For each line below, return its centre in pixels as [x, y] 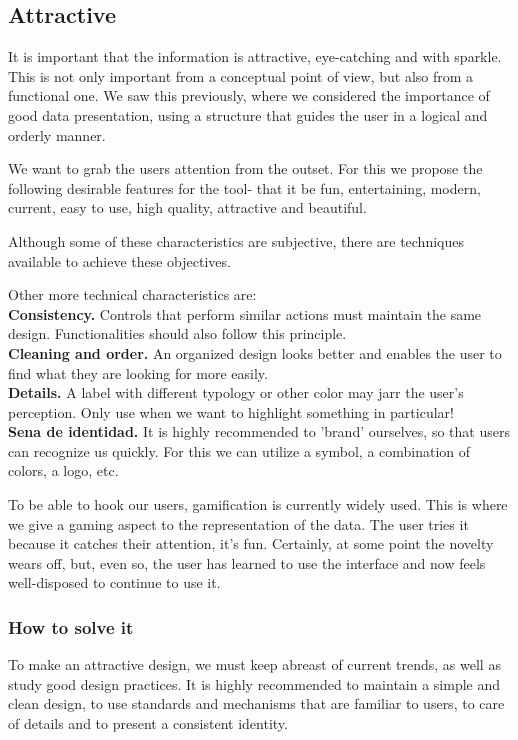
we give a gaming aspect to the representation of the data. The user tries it [238, 523]
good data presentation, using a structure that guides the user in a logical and [248, 114]
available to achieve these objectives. [119, 260]
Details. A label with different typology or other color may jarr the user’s [236, 392]
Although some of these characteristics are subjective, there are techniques [236, 240]
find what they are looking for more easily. [138, 372]
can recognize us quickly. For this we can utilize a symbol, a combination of [239, 450]
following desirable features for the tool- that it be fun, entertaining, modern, [244, 187]
